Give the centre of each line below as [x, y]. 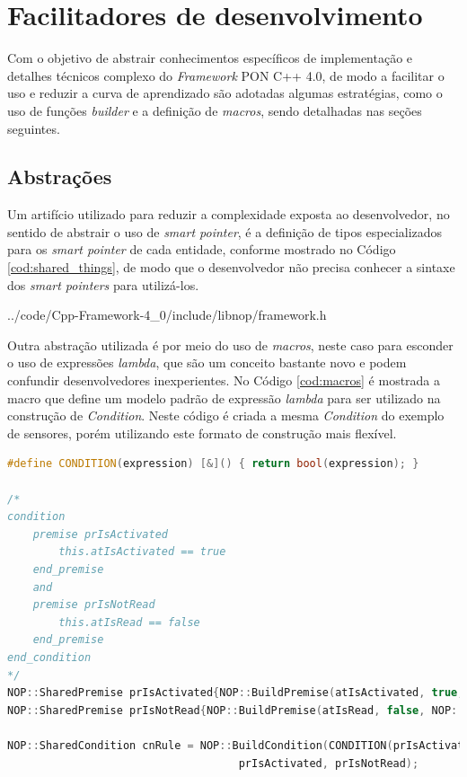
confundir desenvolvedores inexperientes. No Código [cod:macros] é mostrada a [224, 380]
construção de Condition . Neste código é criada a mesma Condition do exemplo [226, 415]
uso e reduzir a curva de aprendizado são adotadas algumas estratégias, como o [225, 93]
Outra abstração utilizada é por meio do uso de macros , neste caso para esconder [230, 344]
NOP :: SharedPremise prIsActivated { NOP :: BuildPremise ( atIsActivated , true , [236, 693]
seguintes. [34, 128]
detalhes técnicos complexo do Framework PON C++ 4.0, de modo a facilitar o [226, 75]
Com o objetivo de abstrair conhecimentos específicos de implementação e [210, 58]
